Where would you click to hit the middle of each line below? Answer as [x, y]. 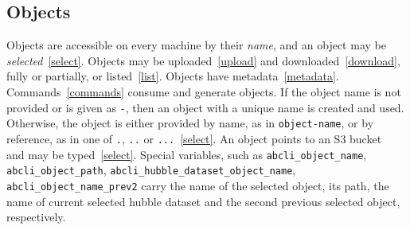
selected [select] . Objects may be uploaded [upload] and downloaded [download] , [203, 60]
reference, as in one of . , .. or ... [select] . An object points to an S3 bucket [194, 138]
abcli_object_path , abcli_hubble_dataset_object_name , [151, 170]
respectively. [36, 217]
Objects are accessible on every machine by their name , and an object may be [196, 45]
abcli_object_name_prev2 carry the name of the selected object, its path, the [198, 185]
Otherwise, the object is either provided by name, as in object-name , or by [190, 123]
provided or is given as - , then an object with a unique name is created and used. [205, 107]
